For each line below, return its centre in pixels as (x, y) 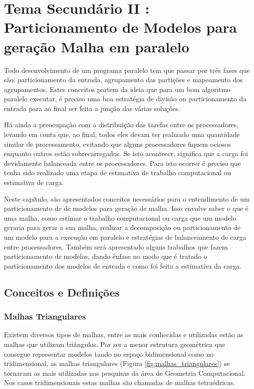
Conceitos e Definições (62, 292)
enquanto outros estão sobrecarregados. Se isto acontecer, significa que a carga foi (126, 153)
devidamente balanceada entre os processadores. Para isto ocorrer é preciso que (123, 163)
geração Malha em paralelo (97, 46)
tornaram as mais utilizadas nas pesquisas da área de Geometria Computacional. (125, 373)
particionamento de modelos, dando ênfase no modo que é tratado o (106, 256)
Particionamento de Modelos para (120, 27)
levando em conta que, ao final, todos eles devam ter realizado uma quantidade (122, 134)
